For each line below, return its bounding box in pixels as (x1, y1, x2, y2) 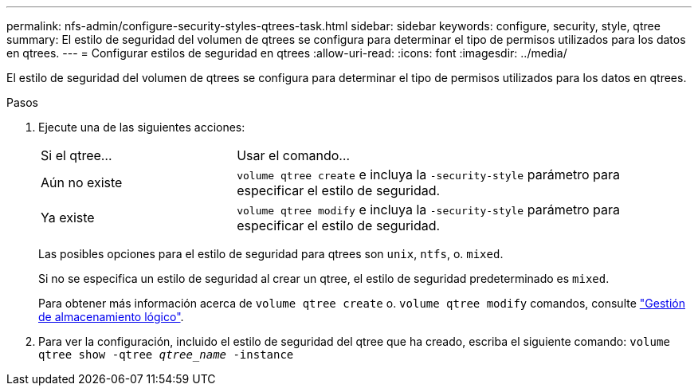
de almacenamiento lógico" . (38, 310, 184, 323)
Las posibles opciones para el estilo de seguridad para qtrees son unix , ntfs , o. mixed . (38, 247, 504, 261)
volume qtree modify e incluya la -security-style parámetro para (237, 202, 621, 218)
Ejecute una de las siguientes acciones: (38, 120, 245, 134)
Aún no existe (41, 174, 123, 190)
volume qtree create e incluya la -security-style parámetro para (237, 167, 621, 182)
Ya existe (41, 210, 95, 225)
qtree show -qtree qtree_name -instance (38, 348, 294, 361)
